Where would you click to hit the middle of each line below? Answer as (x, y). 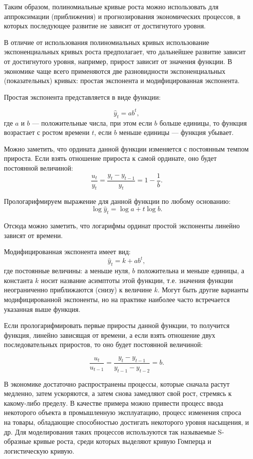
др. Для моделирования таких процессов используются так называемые (110, 431)
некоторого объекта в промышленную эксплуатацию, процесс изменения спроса (123, 412)
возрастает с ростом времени (47, 132)
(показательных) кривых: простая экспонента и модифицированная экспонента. (122, 80)
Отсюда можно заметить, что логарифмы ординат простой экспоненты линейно (122, 226)
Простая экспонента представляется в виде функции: (82, 97)
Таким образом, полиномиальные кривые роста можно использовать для (111, 6)
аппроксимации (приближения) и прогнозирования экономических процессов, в (122, 16)
